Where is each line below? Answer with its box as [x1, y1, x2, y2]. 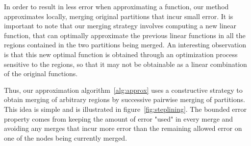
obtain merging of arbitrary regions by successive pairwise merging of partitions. [4, 94, 245, 104]
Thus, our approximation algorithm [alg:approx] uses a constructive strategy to [4, 84, 243, 95]
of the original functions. [4, 68, 78, 79]
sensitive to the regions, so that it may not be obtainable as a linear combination [4, 59, 247, 69]
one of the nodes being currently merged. [4, 132, 127, 143]
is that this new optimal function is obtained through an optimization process [4, 49, 238, 59]
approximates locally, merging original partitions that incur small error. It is [4, 11, 233, 21]
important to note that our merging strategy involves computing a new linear [4, 21, 237, 31]
